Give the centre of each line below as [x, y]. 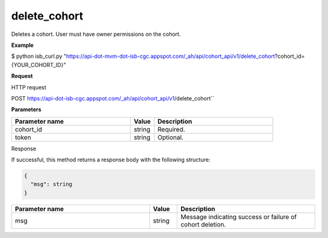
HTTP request [29, 87]
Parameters [26, 110]
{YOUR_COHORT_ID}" [39, 65]
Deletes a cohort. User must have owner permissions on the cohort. [96, 34]
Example [22, 45]
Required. [171, 129]
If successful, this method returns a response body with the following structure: [111, 160]
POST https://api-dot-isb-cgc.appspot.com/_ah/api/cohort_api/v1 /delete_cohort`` [113, 98]
